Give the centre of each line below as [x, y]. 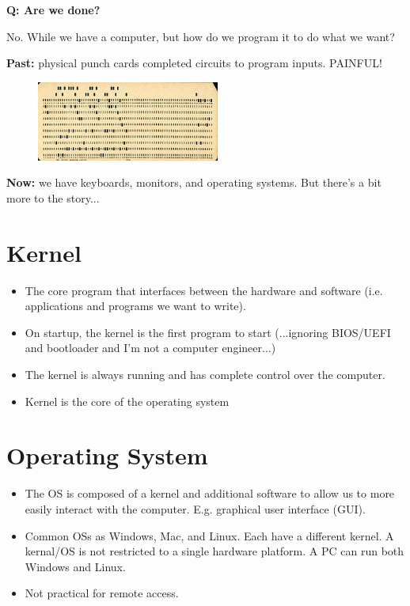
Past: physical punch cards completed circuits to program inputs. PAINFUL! [194, 63]
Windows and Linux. [75, 566]
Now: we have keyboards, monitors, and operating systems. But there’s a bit [194, 182]
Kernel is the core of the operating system [127, 401]
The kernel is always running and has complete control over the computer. [205, 375]
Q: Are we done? [53, 9]
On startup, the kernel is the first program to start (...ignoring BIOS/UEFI [208, 332]
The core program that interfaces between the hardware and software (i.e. [204, 290]
